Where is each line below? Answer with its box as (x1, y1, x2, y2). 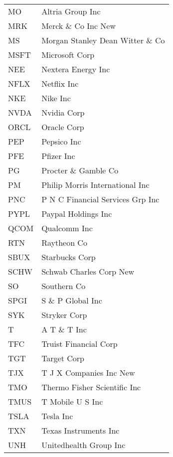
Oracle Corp (41, 121, 84, 133)
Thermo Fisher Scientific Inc (41, 381, 141, 393)
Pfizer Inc (41, 150, 75, 161)
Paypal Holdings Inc (41, 208, 112, 219)
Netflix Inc (41, 78, 79, 89)
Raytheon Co (41, 237, 87, 248)
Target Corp (41, 352, 84, 364)
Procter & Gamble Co (41, 164, 119, 176)
